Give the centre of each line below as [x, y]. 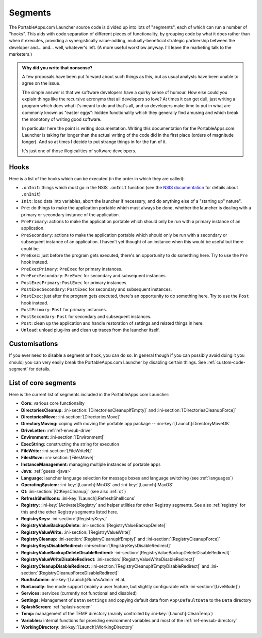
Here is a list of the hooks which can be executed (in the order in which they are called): [97, 178]
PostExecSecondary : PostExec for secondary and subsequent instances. [97, 289]
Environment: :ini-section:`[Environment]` [63, 437]
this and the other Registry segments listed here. [70, 512]
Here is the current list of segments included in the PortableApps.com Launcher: [89, 394]
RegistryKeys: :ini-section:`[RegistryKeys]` [64, 518]
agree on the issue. [41, 83]
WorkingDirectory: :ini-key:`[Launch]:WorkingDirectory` [77, 627]
